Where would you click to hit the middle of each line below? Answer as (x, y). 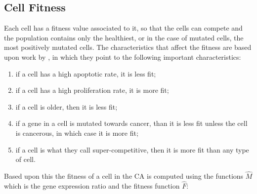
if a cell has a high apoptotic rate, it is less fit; (86, 73)
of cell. (25, 159)
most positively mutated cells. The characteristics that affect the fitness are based (128, 47)
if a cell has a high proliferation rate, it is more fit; (92, 90)
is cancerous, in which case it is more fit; (77, 133)
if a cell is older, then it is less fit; (66, 106)
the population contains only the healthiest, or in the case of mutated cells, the (124, 37)
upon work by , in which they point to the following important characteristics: (123, 57)
